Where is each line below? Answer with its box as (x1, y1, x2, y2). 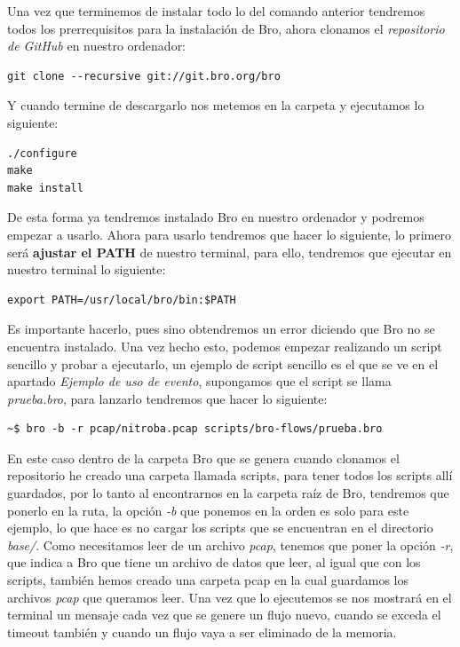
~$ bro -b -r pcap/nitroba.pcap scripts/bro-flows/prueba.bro (7, 422, 383, 436)
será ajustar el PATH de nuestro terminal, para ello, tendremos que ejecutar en (7, 242, 452, 261)
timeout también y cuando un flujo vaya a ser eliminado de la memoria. (7, 622, 397, 641)
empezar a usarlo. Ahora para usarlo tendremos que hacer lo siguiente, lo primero (7, 225, 451, 243)
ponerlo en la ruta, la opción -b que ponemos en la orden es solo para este (7, 501, 409, 519)
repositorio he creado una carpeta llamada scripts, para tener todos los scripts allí (7, 466, 453, 485)
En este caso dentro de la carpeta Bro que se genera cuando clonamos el (7, 448, 400, 467)
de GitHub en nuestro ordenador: (7, 36, 186, 55)
